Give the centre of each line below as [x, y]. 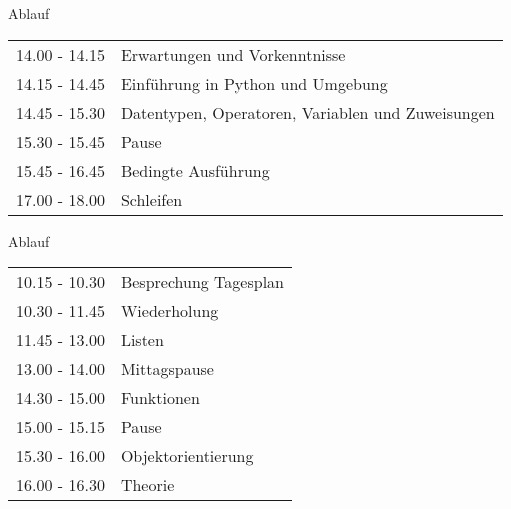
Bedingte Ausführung [195, 170]
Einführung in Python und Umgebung [254, 83]
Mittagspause [167, 369]
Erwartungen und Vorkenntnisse [233, 54]
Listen [142, 340]
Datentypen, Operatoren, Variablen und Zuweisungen [307, 112]
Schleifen [151, 199]
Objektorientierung [187, 456]
